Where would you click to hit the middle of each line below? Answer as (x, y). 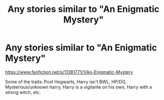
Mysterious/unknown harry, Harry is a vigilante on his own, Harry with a (79, 87)
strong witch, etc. (23, 92)
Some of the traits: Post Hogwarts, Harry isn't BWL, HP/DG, (66, 82)
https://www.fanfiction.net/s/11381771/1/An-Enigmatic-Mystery (69, 72)
